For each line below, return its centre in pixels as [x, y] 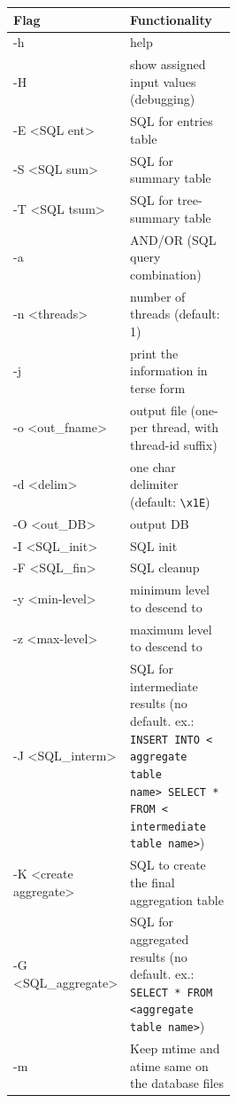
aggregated [160, 939]
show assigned [168, 64]
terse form [158, 387]
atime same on [169, 1065]
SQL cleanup [165, 567]
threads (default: [175, 314]
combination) [166, 274]
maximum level [171, 629]
